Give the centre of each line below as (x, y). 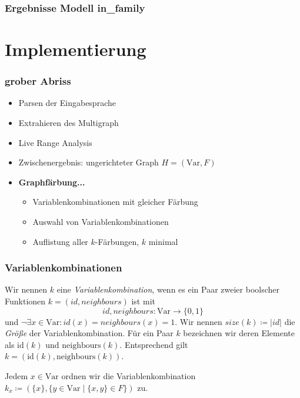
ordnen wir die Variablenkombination (129, 375)
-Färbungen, (117, 241)
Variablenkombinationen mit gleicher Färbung (115, 202)
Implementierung (76, 49)
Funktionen (25, 301)
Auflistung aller (60, 241)
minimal (163, 241)
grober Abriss (38, 81)
